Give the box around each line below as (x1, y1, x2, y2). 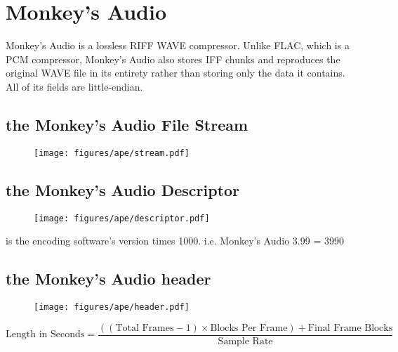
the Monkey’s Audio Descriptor (6, 178, 240, 200)
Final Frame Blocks (307, 322, 393, 333)
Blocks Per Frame (210, 322, 288, 333)
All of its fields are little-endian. (6, 79, 143, 93)
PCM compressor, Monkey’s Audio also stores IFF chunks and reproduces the (6, 51, 340, 66)
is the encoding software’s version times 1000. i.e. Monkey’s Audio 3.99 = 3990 (6, 233, 344, 248)
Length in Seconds (6, 330, 85, 340)
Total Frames (115, 322, 174, 333)
